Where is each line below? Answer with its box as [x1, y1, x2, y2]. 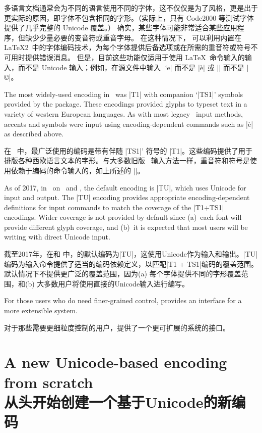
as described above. [4, 128, 64, 139]
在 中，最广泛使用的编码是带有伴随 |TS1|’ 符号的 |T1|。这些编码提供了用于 [4, 145, 253, 156]
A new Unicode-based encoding [4, 352, 227, 372]
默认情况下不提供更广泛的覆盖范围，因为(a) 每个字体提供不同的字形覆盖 [4, 268, 241, 279]
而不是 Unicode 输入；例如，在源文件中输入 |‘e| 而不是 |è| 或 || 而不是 [18, 62, 244, 72]
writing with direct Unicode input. [4, 231, 110, 242]
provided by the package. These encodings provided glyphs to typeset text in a [4, 99, 247, 109]
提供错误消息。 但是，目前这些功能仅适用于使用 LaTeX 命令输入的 [25, 52, 245, 62]
